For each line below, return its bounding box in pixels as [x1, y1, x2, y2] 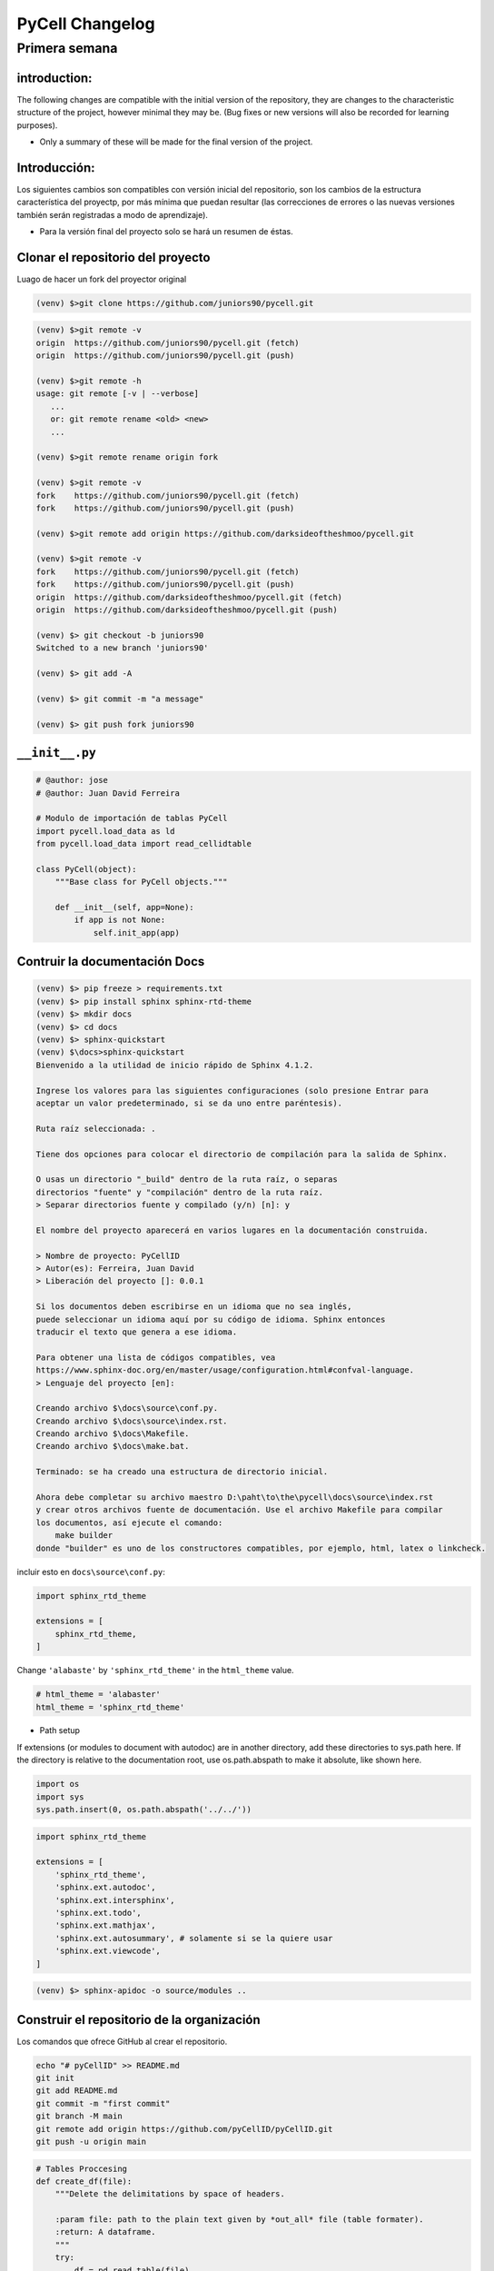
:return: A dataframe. [54, 2226, 156, 2237]
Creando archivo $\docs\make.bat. [35, 1441, 190, 1452]
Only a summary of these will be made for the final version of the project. [39, 136, 313, 147]
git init [35, 2072, 75, 2083]
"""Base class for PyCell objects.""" [54, 877, 228, 888]
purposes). [16, 119, 58, 131]
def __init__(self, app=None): [54, 902, 194, 913]
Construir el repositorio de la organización [16, 2012, 261, 2028]
